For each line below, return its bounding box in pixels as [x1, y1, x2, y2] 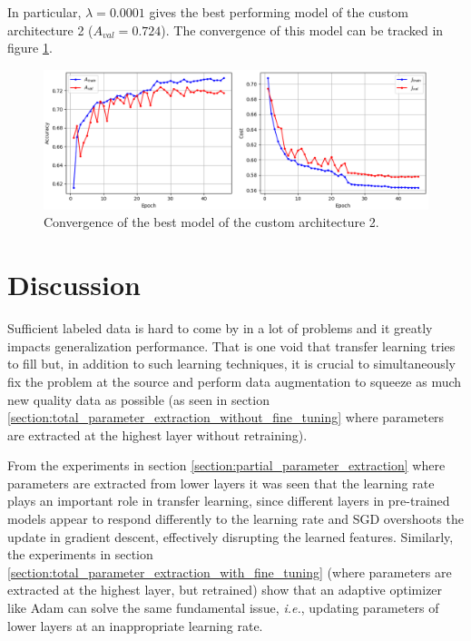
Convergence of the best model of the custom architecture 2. [44, 212, 379, 232]
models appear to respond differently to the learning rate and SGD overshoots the [7, 509, 464, 528]
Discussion [7, 266, 141, 303]
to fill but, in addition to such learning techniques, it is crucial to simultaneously [7, 354, 456, 373]
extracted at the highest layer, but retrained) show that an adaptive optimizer [7, 580, 443, 599]
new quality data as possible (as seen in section [7, 390, 270, 409]
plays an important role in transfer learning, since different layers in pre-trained [7, 491, 450, 510]
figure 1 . [7, 38, 53, 57]
